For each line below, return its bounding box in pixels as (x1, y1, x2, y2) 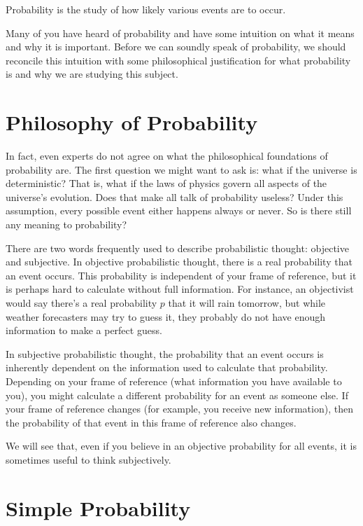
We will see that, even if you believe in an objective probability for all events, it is (6, 438, 357, 453)
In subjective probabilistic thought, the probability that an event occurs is (6, 346, 324, 361)
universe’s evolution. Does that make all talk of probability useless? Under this (6, 189, 343, 204)
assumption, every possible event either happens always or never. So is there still (6, 203, 352, 218)
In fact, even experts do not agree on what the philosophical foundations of (6, 148, 328, 163)
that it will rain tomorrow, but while (168, 296, 326, 310)
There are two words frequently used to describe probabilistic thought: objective (6, 240, 349, 255)
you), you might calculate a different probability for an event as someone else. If (6, 387, 348, 402)
